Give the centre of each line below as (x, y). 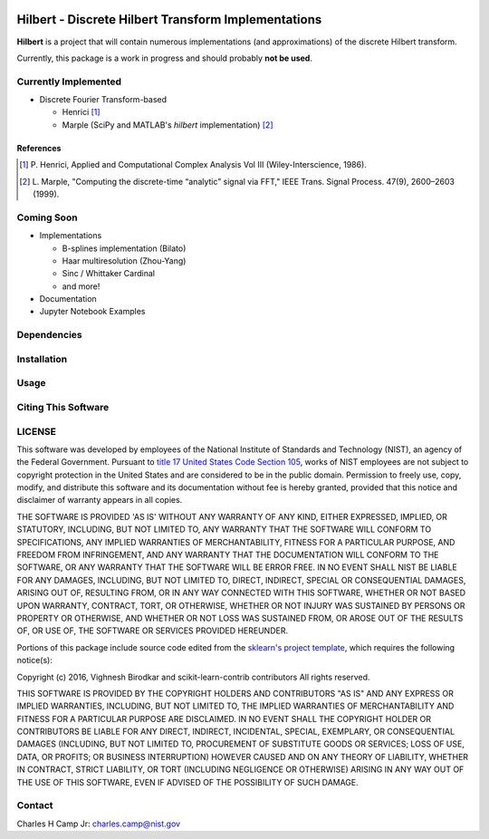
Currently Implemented (69, 82)
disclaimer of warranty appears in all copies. (100, 500)
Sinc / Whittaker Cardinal (109, 274)
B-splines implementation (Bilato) (124, 248)
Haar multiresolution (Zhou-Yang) (124, 260)
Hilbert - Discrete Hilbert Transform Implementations (169, 19)
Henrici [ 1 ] (81, 112)
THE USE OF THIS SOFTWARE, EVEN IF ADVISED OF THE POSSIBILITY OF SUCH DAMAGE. (188, 782)
